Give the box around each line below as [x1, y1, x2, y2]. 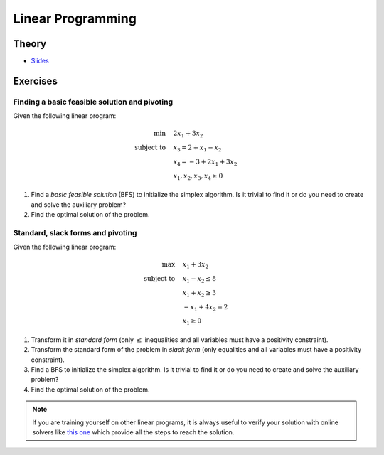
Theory [13, 38, 47, 50]
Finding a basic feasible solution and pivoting [13, 97, 174, 107]
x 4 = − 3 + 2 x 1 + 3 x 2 [173, 157, 238, 167]
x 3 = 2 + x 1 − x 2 [173, 144, 222, 153]
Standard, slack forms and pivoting [13, 227, 137, 237]
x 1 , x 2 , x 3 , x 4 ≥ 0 [173, 171, 223, 181]
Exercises [13, 75, 58, 87]
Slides [31, 57, 49, 65]
